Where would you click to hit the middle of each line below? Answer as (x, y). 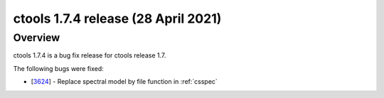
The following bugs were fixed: (59, 68)
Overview (37, 38)
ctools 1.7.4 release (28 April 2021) (117, 18)
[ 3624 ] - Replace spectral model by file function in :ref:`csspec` (124, 82)
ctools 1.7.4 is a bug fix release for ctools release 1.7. (90, 55)
